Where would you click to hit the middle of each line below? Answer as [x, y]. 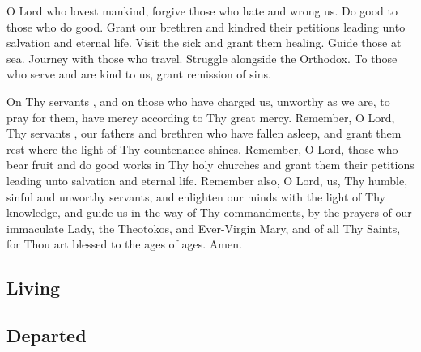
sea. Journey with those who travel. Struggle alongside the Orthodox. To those [202, 58]
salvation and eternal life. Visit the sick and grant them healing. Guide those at [204, 42]
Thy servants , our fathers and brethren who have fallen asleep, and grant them [204, 133]
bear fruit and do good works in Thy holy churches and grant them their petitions [210, 165]
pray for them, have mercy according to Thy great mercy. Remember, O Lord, [201, 117]
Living [34, 288]
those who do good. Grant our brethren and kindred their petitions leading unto [206, 26]
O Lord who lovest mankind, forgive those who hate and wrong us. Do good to [202, 11]
